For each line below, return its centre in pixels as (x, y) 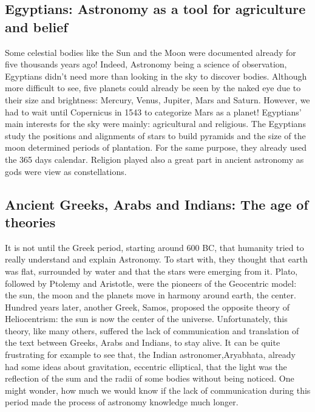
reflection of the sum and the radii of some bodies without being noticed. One (150, 378)
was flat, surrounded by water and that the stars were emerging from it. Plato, (151, 271)
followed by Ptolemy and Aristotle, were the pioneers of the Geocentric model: (151, 283)
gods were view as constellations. (66, 171)
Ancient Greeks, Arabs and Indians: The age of (157, 204)
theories (30, 221)
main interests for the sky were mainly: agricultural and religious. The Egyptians (155, 124)
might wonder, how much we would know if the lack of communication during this (158, 390)
